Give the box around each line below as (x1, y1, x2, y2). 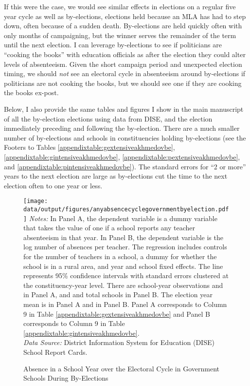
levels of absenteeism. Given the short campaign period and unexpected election (4, 59, 242, 69)
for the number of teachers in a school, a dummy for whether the (23, 251, 217, 262)
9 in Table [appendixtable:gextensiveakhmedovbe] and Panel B (23, 308, 210, 319)
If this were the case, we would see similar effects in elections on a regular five (4, 1, 236, 11)
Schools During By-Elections (23, 373, 108, 383)
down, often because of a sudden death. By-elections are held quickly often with (4, 20, 242, 31)
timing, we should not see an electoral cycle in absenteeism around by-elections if (4, 68, 246, 79)
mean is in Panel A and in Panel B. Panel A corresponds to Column (23, 299, 227, 309)
